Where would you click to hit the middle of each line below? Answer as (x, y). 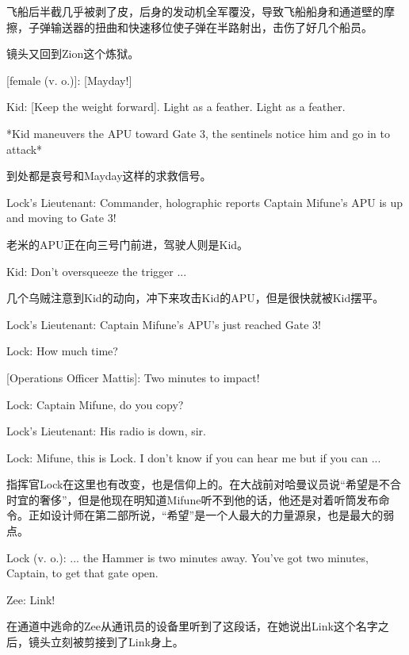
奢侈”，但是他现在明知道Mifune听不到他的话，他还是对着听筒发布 (209, 499)
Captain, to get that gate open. (82, 573)
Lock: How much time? (62, 351)
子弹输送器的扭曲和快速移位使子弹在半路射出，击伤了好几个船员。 (200, 27)
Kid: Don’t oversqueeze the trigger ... (97, 271)
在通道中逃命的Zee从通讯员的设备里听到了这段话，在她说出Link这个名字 (192, 626)
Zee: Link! (31, 599)
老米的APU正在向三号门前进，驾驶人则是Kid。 (128, 244)
